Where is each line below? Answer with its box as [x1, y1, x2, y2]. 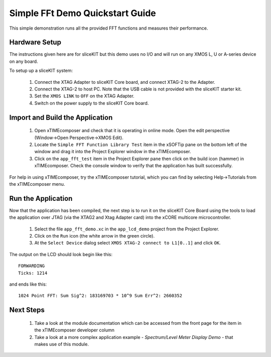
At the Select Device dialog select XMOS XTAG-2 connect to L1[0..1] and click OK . [34, 240, 221, 246]
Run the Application [9, 194, 73, 203]
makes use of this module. [34, 341, 89, 347]
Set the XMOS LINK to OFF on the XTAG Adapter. [34, 93, 135, 99]
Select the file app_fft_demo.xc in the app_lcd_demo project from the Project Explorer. [34, 226, 219, 232]
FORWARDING [18, 263, 45, 269]
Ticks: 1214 [18, 270, 48, 276]
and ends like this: [9, 281, 47, 287]
